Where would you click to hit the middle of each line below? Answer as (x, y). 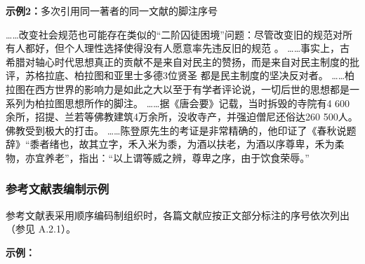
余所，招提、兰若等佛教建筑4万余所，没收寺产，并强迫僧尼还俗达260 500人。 (182, 117)
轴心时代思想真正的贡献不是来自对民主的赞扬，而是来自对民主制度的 (192, 61)
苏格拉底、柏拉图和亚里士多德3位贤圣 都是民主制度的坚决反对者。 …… (185, 75)
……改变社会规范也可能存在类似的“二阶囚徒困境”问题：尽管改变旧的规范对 (174, 34)
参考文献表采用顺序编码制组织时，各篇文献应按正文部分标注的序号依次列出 (178, 215)
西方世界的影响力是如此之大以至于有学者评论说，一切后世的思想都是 (192, 89)
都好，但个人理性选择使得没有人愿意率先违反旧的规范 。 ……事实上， (182, 48)
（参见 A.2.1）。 (41, 229)
